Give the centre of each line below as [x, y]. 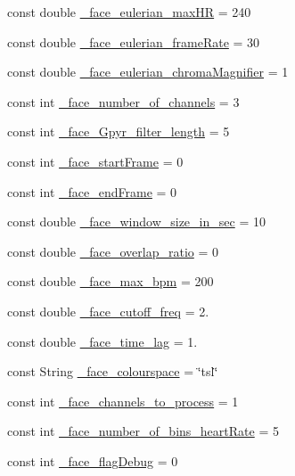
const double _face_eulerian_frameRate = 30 [134, 41]
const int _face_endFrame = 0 [92, 191]
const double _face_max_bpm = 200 [111, 281]
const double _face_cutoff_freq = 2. [108, 311]
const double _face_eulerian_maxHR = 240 [129, 12]
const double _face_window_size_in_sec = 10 [136, 222]
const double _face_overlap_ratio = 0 [113, 251]
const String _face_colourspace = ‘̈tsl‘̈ [113, 371]
